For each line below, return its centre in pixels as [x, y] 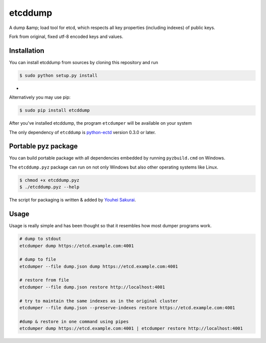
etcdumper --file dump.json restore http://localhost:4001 [92, 287]
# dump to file [38, 259]
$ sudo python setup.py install [59, 75]
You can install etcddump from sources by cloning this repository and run [84, 62]
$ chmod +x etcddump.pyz [50, 180]
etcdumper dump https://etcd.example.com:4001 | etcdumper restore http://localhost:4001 [131, 328]
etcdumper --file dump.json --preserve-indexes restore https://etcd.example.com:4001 [127, 308]
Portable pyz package [44, 146]
